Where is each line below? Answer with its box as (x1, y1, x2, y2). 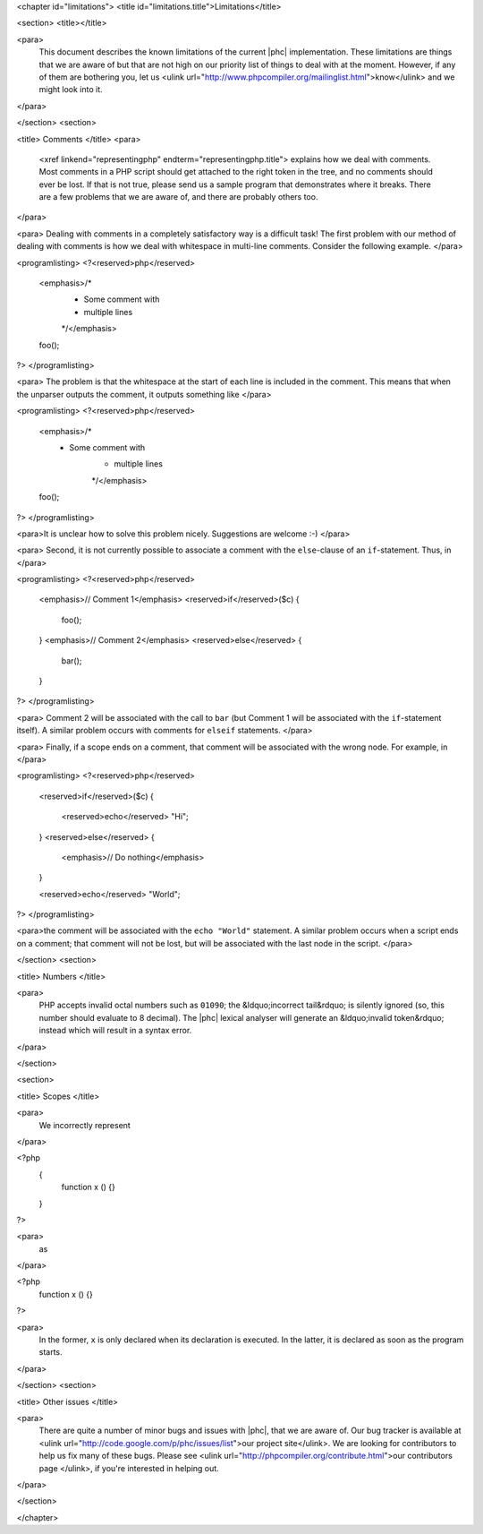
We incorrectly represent (38, 1119, 131, 1130)
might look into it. (38, 84, 103, 95)
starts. (38, 1347, 63, 1358)
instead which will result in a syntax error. (38, 1025, 192, 1036)
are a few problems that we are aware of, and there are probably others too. (38, 192, 318, 202)
